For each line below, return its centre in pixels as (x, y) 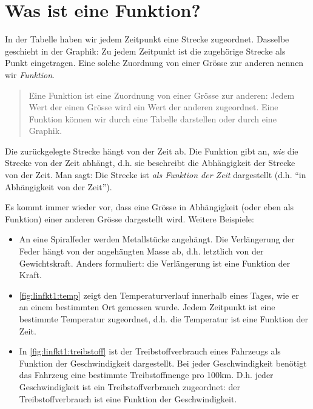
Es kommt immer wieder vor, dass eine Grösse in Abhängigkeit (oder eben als (150, 207)
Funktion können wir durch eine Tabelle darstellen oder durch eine (153, 118)
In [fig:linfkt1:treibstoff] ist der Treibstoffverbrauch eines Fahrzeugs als (150, 351)
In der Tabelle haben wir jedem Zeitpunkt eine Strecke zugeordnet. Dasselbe (147, 39)
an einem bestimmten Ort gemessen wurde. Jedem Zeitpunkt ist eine (147, 307)
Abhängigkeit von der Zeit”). (59, 186)
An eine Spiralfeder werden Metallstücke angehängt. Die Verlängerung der (157, 239)
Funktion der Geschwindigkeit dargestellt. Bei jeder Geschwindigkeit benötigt (163, 363)
